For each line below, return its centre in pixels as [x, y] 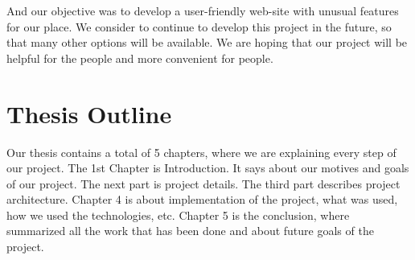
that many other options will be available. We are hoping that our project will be [207, 42]
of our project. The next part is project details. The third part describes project [203, 183]
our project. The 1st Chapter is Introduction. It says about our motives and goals [208, 168]
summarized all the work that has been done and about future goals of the [190, 231]
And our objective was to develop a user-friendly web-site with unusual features [203, 10]
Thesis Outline [89, 113]
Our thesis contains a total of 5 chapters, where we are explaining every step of [201, 152]
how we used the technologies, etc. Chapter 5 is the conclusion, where [178, 215]
